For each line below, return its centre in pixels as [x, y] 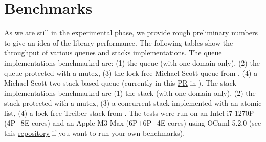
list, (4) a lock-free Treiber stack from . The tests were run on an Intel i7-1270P [129, 113]
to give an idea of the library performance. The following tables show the [119, 42]
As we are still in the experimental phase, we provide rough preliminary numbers [131, 33]
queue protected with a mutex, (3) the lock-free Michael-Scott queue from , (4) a [131, 73]
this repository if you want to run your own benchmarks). [95, 133]
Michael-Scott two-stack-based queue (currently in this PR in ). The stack [120, 83]
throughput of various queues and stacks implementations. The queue [113, 53]
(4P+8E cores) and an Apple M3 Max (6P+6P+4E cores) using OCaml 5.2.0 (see [133, 123]
